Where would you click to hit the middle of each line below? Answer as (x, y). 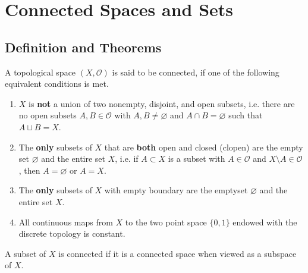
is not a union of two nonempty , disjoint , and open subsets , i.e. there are (162, 103)
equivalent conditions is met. (57, 84)
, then (29, 170)
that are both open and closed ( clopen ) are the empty (204, 147)
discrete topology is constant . (72, 233)
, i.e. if (127, 159)
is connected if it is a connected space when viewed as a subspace (177, 253)
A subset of (26, 253)
